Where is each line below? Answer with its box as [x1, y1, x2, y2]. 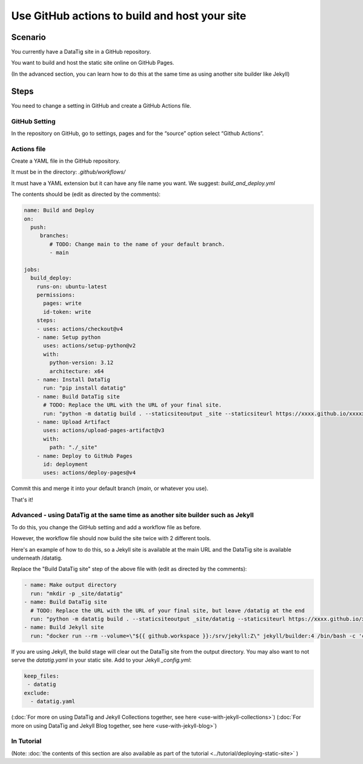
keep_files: [24, 673, 60, 680]
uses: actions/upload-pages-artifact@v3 [43, 427, 165, 434]
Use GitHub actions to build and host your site [11, 9, 246, 22]
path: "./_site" [49, 444, 98, 451]
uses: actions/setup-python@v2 [43, 342, 136, 349]
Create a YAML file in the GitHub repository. [11, 157, 120, 165]
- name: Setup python [36, 334, 101, 341]
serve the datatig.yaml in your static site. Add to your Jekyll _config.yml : [11, 656, 192, 664]
